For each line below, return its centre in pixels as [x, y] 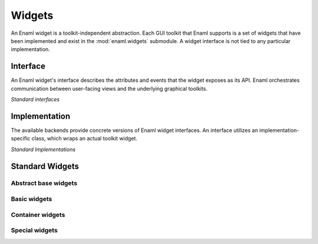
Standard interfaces [35, 100]
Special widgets [34, 230]
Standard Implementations [43, 149]
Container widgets [38, 215]
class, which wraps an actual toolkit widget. [85, 139]
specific [21, 139]
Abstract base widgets [44, 183]
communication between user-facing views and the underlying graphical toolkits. [109, 88]
